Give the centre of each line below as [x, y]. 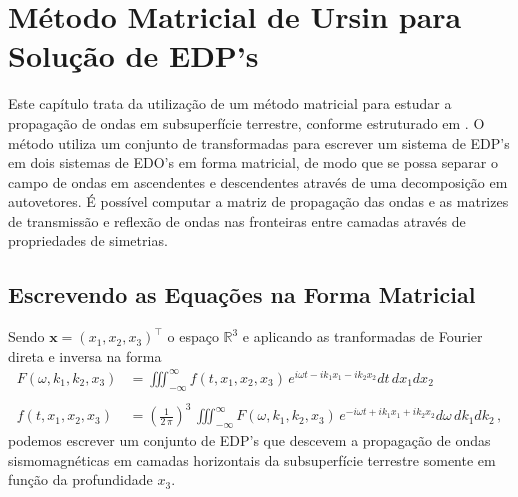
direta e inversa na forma [85, 355]
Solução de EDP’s [133, 55]
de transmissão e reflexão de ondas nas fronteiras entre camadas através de [237, 220]
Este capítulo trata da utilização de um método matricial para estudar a [230, 103]
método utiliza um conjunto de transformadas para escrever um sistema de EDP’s [259, 142]
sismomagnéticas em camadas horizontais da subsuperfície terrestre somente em [252, 459]
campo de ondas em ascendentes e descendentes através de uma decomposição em [258, 181]
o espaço [193, 336]
